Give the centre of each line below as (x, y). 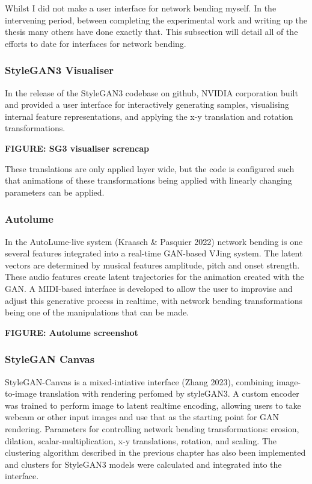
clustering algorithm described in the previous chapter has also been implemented (155, 452)
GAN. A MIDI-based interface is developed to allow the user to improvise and (149, 288)
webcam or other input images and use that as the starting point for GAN (142, 417)
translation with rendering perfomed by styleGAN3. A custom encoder (169, 393)
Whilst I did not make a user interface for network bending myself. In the (141, 8)
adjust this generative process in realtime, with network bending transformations (154, 300)
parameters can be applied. (55, 192)
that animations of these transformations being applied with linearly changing (148, 180)
